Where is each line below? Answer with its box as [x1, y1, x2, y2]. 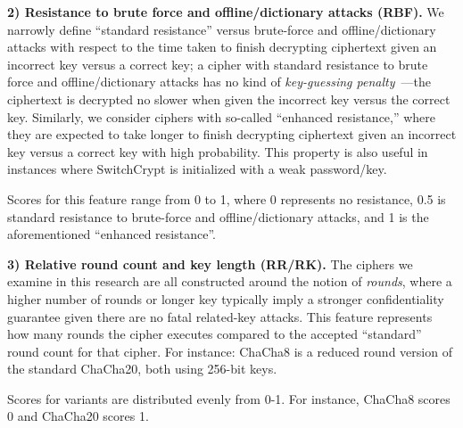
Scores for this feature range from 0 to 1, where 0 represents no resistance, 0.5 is [7, 189, 446, 208]
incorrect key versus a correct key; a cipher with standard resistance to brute [7, 54, 428, 73]
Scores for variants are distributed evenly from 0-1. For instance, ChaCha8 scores [7, 389, 451, 407]
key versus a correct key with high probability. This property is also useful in [7, 142, 428, 160]
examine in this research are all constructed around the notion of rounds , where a [7, 272, 452, 291]
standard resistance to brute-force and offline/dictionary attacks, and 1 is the [7, 207, 429, 226]
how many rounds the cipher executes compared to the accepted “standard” [7, 325, 422, 343]
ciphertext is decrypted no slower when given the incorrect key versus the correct [7, 89, 451, 108]
